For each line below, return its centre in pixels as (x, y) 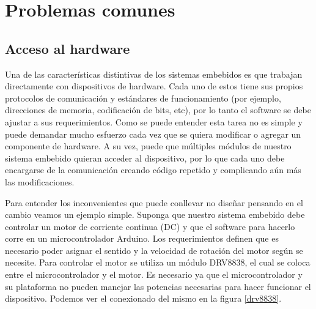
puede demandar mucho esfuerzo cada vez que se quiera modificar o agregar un (153, 134)
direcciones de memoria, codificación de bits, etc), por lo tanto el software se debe (158, 110)
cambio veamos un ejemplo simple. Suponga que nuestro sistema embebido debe (155, 214)
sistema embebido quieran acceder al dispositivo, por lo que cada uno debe (145, 158)
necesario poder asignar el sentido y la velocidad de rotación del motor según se (154, 250)
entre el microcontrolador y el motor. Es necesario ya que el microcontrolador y (154, 274)
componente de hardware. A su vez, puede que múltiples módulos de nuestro (148, 146)
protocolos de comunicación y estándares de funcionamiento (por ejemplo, (143, 98)
